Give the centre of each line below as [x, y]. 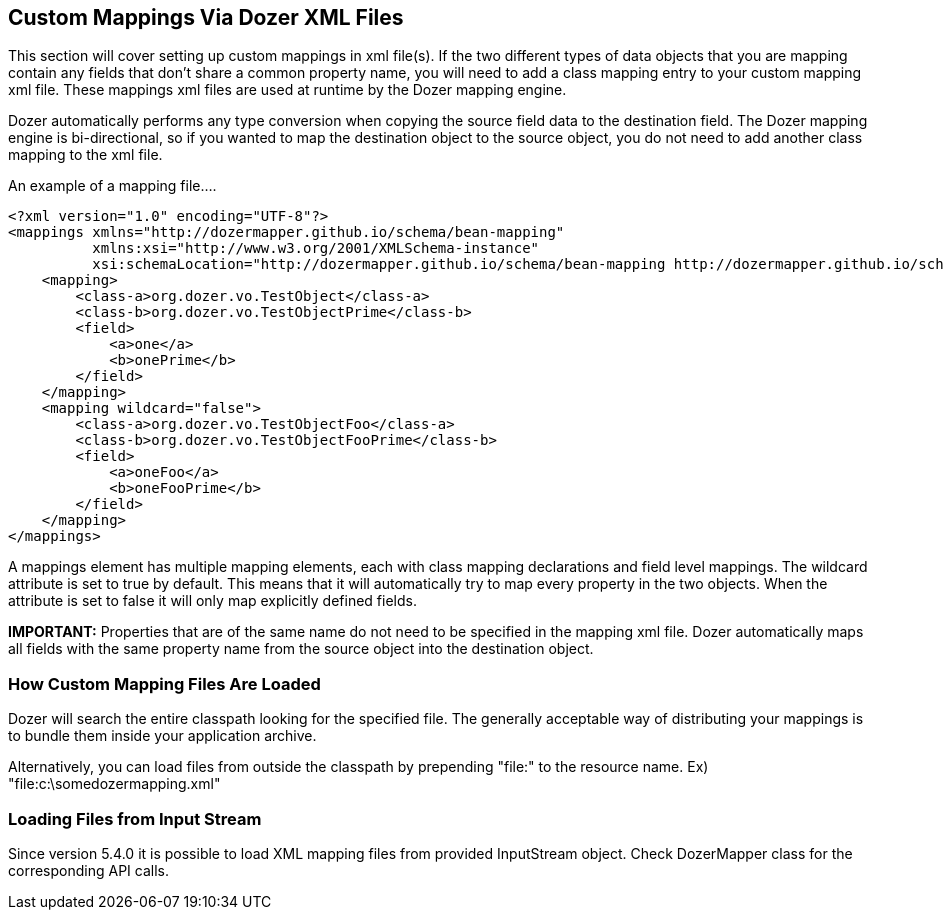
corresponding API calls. [88, 870]
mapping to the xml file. [85, 155]
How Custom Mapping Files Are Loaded [164, 683]
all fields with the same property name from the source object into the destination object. [301, 649]
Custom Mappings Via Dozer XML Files [206, 17]
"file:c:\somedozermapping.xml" [114, 784]
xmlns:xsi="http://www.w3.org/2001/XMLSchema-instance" [316, 248]
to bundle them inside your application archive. [162, 736]
